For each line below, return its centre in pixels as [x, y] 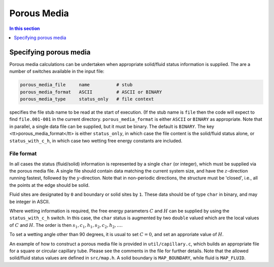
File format [23, 154]
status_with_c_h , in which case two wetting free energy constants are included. [96, 141]
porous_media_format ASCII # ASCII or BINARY [91, 92]
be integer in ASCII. [30, 202]
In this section [25, 28]
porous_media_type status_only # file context [87, 99]
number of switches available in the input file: [57, 72]
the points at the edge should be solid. [49, 185]
